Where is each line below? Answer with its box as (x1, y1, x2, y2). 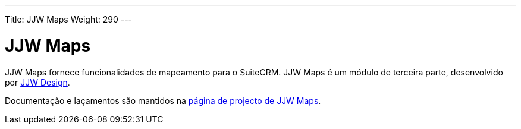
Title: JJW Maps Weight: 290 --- (5, 14, 133, 24)
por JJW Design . (5, 77, 70, 87)
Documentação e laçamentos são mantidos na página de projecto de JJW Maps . (5, 95, 321, 106)
